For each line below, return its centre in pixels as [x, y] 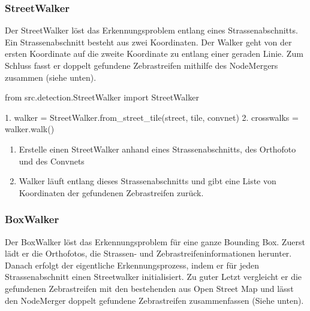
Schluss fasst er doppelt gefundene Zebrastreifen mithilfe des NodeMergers [142, 65]
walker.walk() [30, 129]
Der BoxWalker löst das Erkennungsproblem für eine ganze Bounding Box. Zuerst [155, 241]
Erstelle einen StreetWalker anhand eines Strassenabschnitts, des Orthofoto [157, 149]
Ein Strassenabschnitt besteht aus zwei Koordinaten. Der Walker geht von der [148, 42]
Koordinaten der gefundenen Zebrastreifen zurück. [111, 192]
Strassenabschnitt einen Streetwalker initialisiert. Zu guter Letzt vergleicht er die [154, 277]
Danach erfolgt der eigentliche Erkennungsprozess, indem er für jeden [132, 265]
